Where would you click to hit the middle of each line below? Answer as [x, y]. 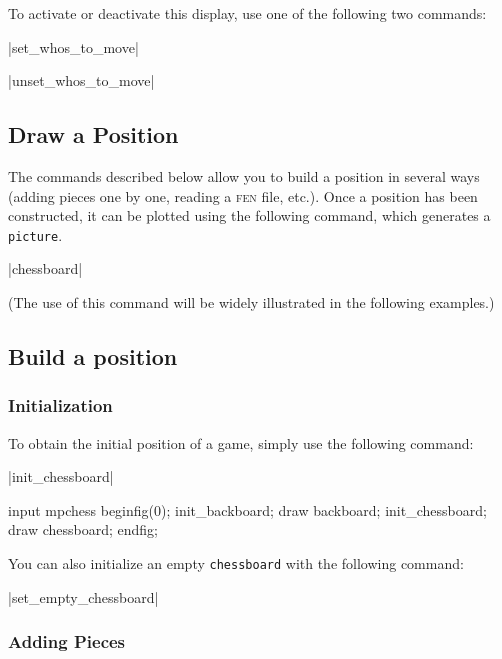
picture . [35, 234]
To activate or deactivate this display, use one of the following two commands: [247, 13]
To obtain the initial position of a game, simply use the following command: [241, 442]
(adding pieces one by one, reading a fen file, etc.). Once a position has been [243, 195]
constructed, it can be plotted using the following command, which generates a [249, 215]
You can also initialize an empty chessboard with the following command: [236, 562]
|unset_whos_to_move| [81, 80]
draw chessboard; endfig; [83, 529]
